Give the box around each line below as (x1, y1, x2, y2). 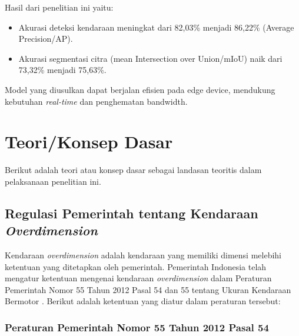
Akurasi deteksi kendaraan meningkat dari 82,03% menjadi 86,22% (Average (18, 21, 294, 33)
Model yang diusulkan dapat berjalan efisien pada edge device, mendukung (5, 83, 275, 95)
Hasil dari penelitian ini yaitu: (5, 1, 114, 13)
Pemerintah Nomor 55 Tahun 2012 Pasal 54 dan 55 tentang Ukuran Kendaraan (5, 283, 291, 295)
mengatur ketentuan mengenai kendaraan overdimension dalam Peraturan (5, 272, 272, 284)
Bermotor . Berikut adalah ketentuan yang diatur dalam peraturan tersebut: (5, 295, 281, 307)
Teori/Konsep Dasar (5, 129, 173, 154)
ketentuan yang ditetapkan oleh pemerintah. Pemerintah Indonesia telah (5, 260, 267, 272)
